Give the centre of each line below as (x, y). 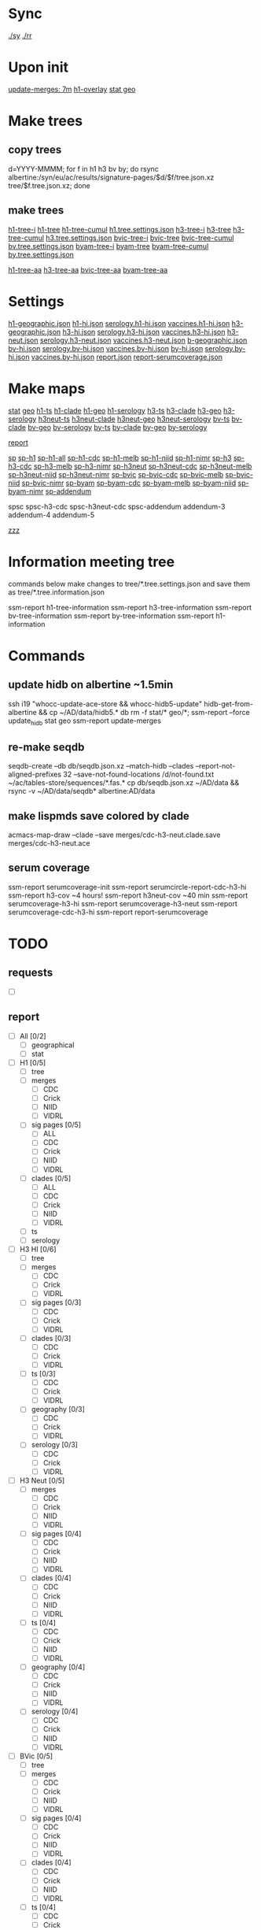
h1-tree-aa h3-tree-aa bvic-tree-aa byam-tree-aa (88, 269)
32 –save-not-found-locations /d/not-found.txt (138, 774)
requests (31, 973)
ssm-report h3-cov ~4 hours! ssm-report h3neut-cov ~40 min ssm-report (128, 895)
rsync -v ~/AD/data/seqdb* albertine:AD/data (82, 791)
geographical (53, 1045)
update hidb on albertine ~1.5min (91, 685)
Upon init (39, 67)
